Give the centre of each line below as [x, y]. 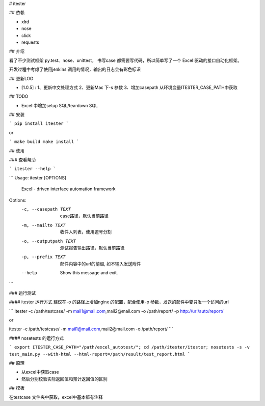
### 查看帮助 [23, 160]
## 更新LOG [21, 78]
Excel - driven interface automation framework [68, 189]
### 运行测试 [23, 293]
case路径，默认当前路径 [84, 216]
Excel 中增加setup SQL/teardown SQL [60, 105]
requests [30, 42]
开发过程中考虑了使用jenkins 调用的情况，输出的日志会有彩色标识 [75, 69]
